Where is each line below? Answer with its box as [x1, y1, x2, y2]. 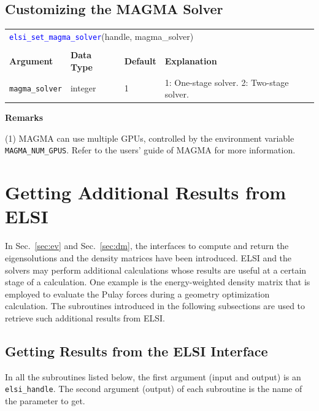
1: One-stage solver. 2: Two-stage [164, 75, 289, 88]
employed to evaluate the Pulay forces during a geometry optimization [5, 287, 270, 300]
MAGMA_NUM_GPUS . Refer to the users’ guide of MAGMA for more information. [5, 144, 296, 156]
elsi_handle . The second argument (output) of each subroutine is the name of [5, 382, 302, 395]
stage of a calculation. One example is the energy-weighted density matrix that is [5, 275, 310, 288]
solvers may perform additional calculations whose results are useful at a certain [5, 263, 307, 276]
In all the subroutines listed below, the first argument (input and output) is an [5, 370, 301, 383]
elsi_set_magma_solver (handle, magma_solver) [9, 29, 194, 42]
